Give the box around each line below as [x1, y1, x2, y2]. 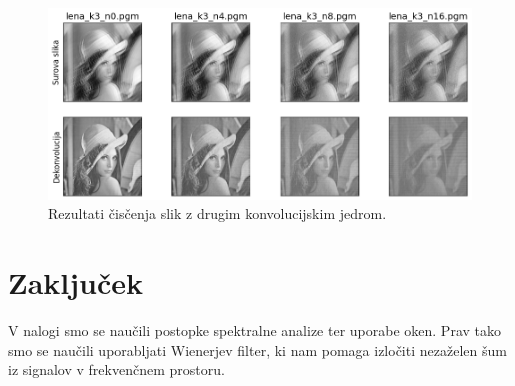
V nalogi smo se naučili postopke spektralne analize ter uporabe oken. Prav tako [8, 319, 501, 340]
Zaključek [8, 262, 144, 302]
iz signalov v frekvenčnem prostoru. [8, 359, 225, 380]
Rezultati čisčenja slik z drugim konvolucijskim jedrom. [48, 203, 387, 224]
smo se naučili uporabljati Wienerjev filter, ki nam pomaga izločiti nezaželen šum [8, 339, 507, 360]
